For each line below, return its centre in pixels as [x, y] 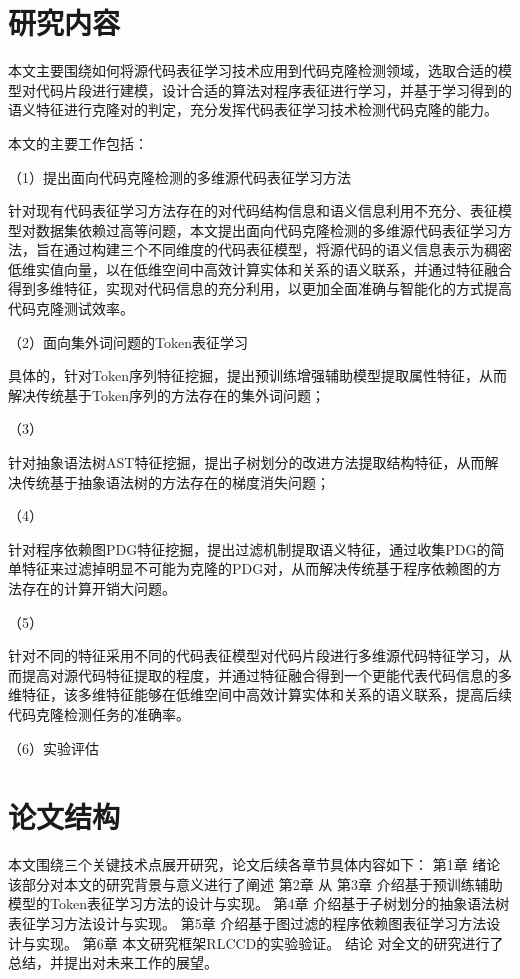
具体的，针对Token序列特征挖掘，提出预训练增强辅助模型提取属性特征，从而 [257, 375]
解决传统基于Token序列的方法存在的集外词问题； [166, 394]
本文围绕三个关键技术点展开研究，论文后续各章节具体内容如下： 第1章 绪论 [254, 864]
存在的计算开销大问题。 [98, 588]
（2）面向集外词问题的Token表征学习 [128, 341]
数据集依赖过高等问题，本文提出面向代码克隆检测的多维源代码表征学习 [266, 229]
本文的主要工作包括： [78, 142]
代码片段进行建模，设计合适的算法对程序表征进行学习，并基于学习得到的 [273, 89]
